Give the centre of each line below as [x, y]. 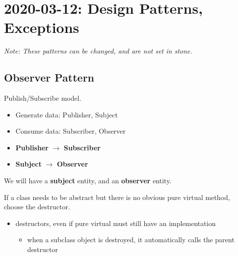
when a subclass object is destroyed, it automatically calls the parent [131, 240]
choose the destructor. [37, 207]
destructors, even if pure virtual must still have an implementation [116, 223]
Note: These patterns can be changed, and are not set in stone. [98, 51]
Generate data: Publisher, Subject [66, 114]
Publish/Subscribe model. [43, 98]
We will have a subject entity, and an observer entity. [88, 181]
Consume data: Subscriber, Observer [70, 131]
